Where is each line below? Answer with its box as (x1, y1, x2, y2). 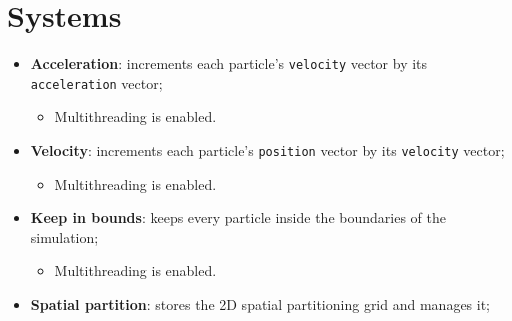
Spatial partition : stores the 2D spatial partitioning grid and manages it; (30, 294, 491, 315)
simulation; (30, 226, 99, 247)
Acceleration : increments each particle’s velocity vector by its (30, 53, 428, 74)
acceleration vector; (30, 72, 163, 93)
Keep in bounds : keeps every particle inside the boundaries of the (30, 207, 446, 228)
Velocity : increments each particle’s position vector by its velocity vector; (30, 140, 505, 161)
